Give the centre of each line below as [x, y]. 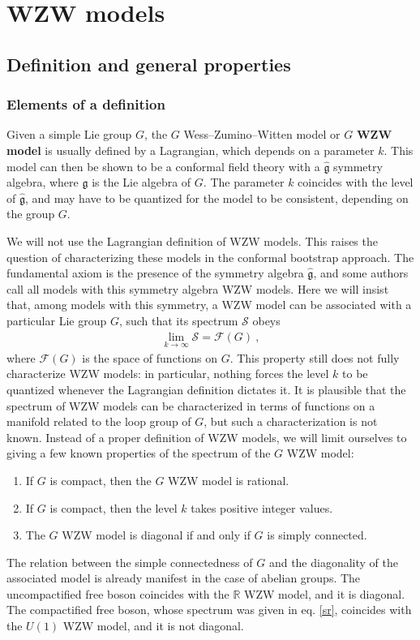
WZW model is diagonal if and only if [156, 535]
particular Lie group [57, 320]
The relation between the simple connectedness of [130, 562]
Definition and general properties [149, 64]
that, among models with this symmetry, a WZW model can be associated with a [209, 305]
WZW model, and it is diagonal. [325, 593]
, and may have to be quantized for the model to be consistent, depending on [217, 198]
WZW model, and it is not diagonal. [153, 626]
